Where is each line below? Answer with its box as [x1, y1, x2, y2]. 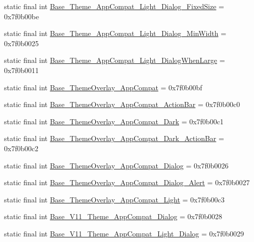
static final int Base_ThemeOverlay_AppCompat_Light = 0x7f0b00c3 [4, 194, 225, 204]
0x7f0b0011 [4, 64, 39, 75]
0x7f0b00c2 [4, 143, 38, 153]
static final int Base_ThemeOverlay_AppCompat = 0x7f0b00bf [4, 82, 202, 92]
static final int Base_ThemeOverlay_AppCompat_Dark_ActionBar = [4, 133, 224, 144]
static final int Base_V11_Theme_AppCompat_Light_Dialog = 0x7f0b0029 [4, 228, 244, 238]
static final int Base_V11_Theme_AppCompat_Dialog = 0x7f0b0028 [4, 211, 223, 222]
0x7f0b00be [4, 11, 39, 21]
